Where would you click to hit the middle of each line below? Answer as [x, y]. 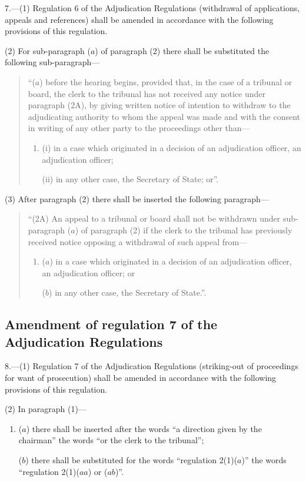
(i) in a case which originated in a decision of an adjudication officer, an [172, 147]
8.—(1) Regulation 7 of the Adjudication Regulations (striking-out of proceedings [152, 366]
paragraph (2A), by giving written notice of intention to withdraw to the [159, 105]
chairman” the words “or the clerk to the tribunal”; [111, 440]
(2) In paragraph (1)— [46, 409]
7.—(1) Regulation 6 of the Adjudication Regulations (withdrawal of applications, [152, 8]
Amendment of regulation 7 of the [111, 324]
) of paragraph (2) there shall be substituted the [182, 50]
